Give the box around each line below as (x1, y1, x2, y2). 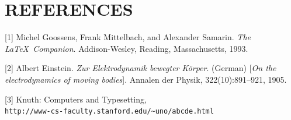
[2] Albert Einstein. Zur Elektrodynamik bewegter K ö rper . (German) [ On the (5, 62, 276, 74)
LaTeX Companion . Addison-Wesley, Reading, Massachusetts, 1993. (5, 42, 248, 54)
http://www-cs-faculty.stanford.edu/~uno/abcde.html (5, 107, 214, 116)
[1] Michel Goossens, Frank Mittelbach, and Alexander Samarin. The (5, 31, 251, 43)
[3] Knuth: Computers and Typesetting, (5, 93, 147, 105)
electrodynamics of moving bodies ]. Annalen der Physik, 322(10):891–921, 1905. (5, 73, 287, 85)
